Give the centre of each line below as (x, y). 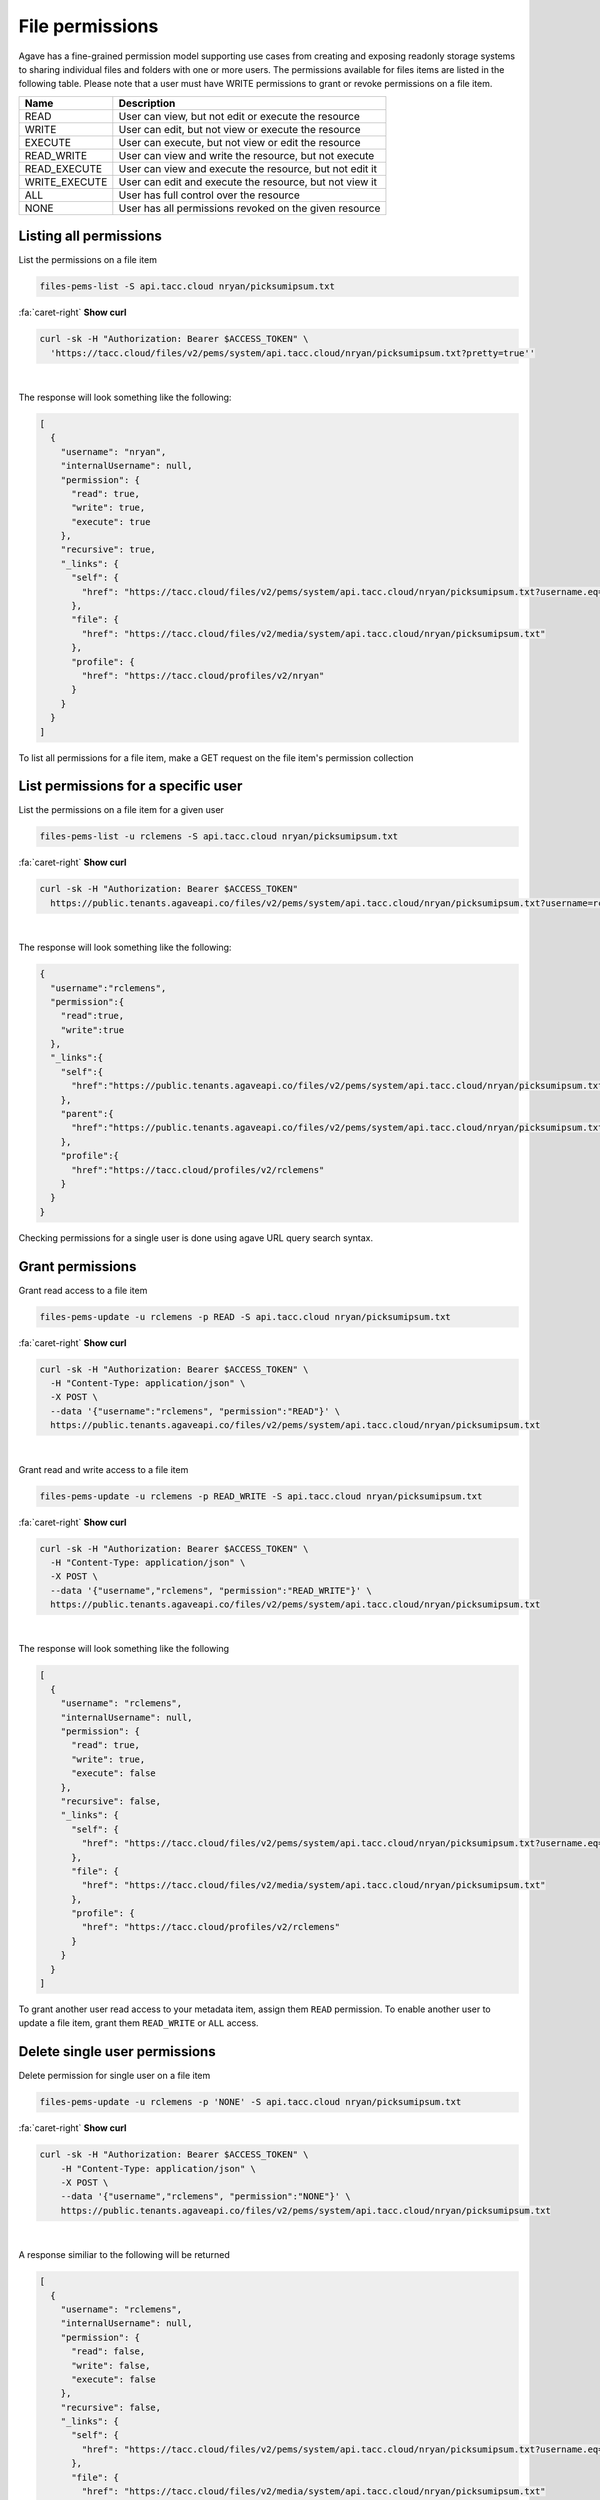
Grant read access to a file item (83, 1290)
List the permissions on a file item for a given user (121, 810)
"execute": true (111, 521)
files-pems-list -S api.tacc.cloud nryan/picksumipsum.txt (187, 286)
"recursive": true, (108, 549)
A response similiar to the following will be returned (124, 2255)
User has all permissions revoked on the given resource (249, 208)
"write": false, (111, 2365)
